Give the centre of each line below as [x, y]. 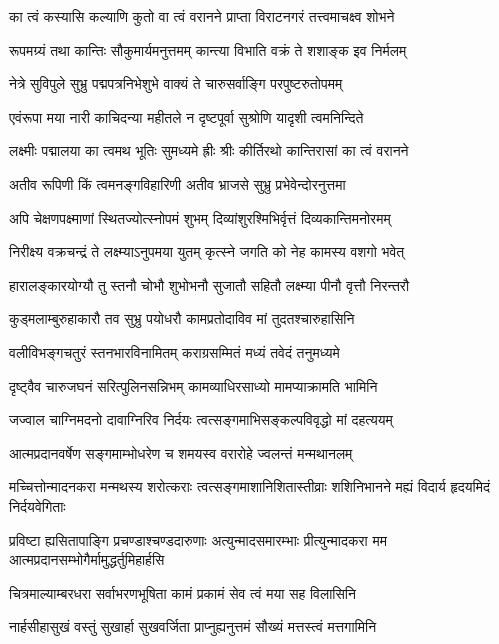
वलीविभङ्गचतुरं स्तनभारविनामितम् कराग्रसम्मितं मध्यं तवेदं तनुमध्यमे [174, 351]
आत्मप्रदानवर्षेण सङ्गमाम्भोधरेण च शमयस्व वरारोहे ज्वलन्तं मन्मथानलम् [181, 452]
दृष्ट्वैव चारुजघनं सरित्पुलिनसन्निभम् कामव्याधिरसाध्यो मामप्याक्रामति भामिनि [193, 385]
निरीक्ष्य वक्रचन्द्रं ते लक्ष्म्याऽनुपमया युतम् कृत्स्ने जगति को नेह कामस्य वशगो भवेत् [207, 251]
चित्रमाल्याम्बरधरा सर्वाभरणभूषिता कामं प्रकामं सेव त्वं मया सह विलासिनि [182, 592]
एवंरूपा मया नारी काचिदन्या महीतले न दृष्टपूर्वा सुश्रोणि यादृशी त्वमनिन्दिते [186, 116]
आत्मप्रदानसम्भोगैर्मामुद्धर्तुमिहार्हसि [87, 559]
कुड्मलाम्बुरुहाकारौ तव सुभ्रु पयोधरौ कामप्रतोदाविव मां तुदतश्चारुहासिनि [182, 318]
